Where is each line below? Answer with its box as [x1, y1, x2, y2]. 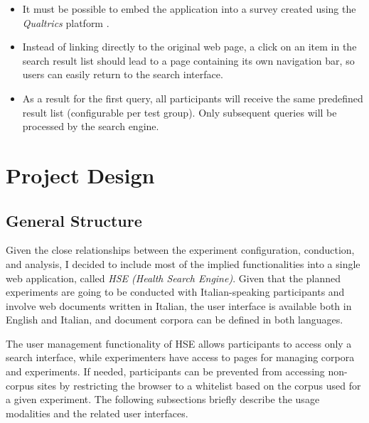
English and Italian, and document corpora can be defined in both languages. [6, 312, 343, 327]
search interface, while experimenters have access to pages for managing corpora [6, 350, 355, 365]
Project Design [6, 160, 155, 189]
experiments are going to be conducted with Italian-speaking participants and [6, 284, 345, 299]
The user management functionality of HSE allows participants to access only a [6, 336, 352, 350]
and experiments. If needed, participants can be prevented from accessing [6, 364, 325, 379]
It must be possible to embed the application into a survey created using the [22, 1, 356, 16]
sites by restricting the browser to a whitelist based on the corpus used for [37, 378, 361, 392]
